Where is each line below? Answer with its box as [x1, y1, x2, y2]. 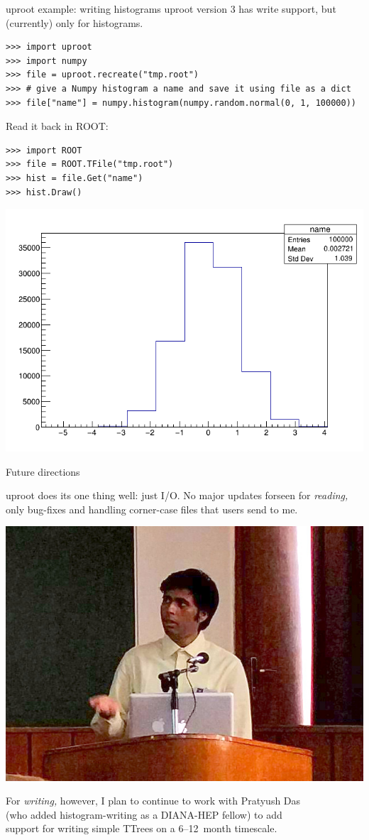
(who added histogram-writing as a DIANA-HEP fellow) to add [6, 807, 282, 822]
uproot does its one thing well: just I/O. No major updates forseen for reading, [6, 488, 348, 503]
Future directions [6, 464, 80, 479]
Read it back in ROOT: [6, 119, 109, 133]
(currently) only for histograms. [6, 15, 143, 30]
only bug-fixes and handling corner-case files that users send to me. [6, 501, 298, 516]
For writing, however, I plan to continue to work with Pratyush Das [6, 793, 301, 808]
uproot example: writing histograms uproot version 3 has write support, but [6, 1, 336, 16]
